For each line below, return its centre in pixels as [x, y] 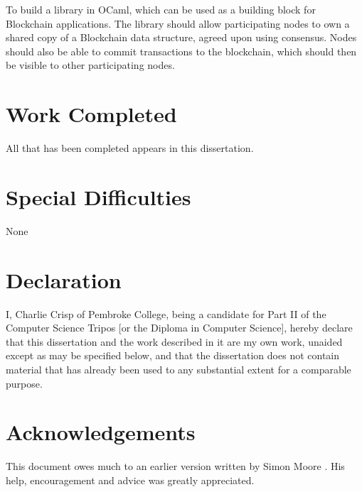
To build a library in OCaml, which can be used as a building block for [161, 9]
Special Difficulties [99, 196]
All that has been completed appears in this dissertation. [130, 148]
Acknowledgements [101, 432]
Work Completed [91, 114]
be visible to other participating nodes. [90, 65]
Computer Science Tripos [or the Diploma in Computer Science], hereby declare [179, 328]
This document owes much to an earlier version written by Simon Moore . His [175, 466]
